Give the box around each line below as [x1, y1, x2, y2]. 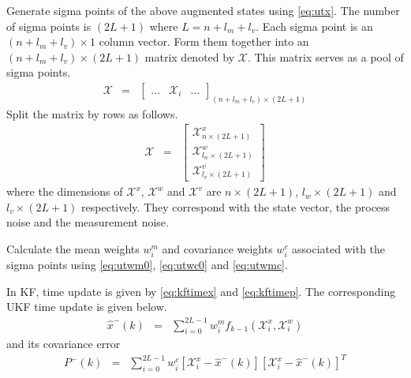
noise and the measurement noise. [6, 214, 169, 230]
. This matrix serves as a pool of [247, 48, 404, 65]
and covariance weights [162, 241, 273, 257]
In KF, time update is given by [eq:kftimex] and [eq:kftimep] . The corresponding [6, 283, 396, 299]
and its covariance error [6, 335, 121, 352]
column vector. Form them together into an [99, 33, 309, 50]
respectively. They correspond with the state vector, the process [81, 198, 390, 215]
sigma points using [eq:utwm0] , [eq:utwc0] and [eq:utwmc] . [6, 256, 288, 273]
